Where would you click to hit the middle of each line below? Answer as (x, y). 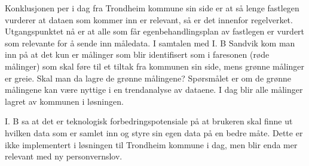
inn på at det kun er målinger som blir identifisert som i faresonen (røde (137, 54)
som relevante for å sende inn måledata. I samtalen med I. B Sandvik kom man (150, 43)
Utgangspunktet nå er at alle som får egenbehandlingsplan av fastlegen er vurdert (155, 31)
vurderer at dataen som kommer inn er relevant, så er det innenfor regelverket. (149, 19)
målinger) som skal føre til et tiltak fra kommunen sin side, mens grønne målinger (155, 66)
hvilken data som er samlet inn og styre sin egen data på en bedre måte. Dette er (154, 132)
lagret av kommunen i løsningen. (64, 101)
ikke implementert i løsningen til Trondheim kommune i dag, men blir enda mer (151, 144)
